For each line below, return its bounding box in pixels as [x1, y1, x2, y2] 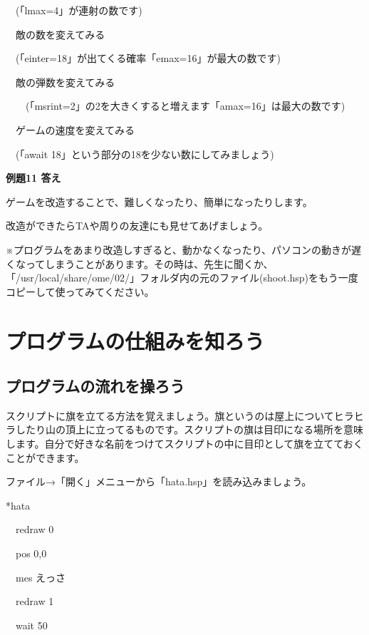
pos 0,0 [15, 546, 47, 561]
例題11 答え [6, 170, 61, 185]
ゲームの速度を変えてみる [15, 122, 135, 137]
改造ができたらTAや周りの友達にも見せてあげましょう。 [6, 218, 269, 233]
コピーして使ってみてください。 [6, 284, 155, 299]
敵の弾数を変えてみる [15, 74, 115, 89]
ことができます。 [6, 450, 85, 465]
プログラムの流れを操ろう [6, 375, 185, 397]
